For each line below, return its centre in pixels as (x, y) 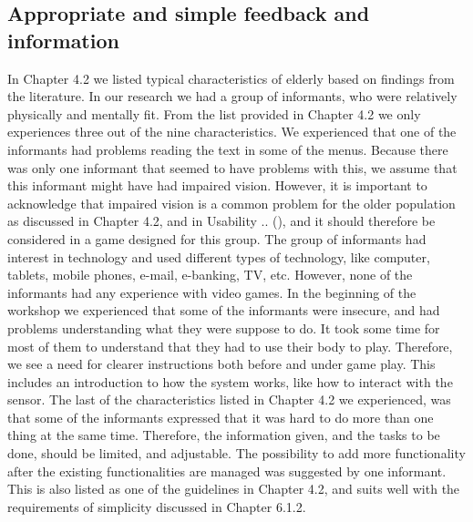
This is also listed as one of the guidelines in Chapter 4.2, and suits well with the (234, 489)
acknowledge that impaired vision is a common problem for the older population (231, 203)
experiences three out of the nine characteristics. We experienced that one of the (232, 132)
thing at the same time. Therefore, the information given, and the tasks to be (224, 435)
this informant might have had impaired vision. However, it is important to (217, 185)
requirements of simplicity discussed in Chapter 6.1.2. (157, 506)
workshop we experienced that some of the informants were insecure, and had (224, 310)
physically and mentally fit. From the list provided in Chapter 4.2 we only (214, 113)
